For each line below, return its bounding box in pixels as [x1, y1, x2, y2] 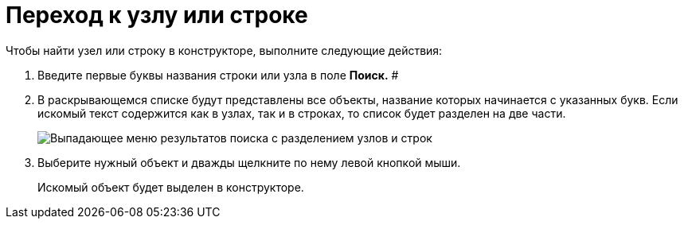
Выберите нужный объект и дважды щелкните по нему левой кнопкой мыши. [37, 155, 461, 169]
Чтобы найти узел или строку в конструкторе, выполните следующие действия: [6, 43, 443, 57]
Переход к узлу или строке [6, 2, 308, 29]
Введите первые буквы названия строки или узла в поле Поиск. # [37, 68, 399, 82]
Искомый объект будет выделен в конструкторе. [37, 180, 304, 194]
